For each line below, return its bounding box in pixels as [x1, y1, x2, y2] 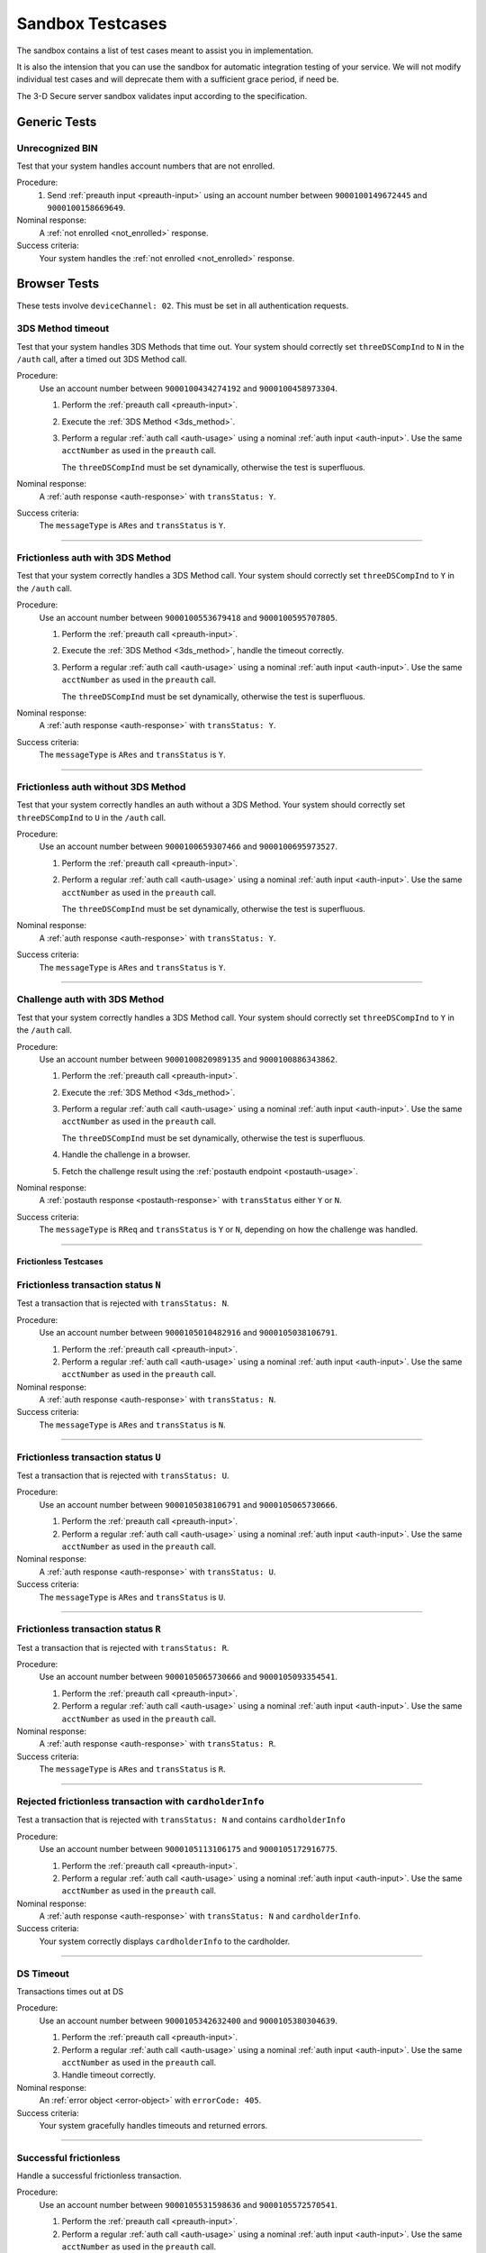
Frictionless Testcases [16, 1256, 103, 1267]
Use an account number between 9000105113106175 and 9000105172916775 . [39, 1844, 337, 1855]
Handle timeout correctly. [61, 2069, 157, 2081]
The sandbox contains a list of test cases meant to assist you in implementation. [16, 45, 314, 56]
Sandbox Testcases [16, 14, 167, 33]
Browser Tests [16, 276, 100, 292]
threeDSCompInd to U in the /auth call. [16, 812, 166, 823]
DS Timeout [16, 1967, 69, 1980]
